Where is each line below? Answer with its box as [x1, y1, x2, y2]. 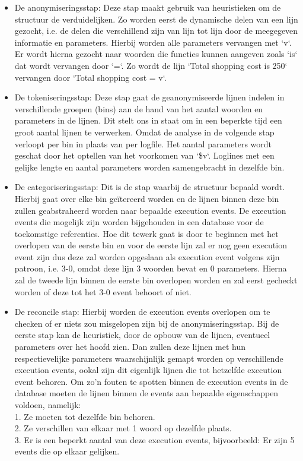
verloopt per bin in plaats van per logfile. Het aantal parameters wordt [14, 137, 272, 150]
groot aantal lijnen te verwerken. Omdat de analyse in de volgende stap [14, 125, 275, 138]
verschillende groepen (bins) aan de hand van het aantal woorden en [14, 102, 263, 115]
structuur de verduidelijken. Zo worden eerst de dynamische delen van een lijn [14, 12, 298, 25]
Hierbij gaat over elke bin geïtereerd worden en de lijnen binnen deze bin [14, 192, 279, 204]
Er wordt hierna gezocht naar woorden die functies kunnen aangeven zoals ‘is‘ [14, 48, 298, 60]
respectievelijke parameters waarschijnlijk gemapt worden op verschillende [14, 352, 283, 364]
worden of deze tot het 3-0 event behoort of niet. [14, 285, 192, 298]
